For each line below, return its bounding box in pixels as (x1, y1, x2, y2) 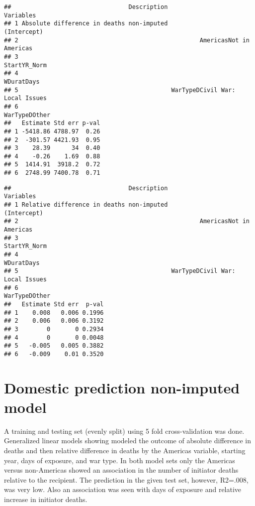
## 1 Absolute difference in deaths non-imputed (4, 20, 168, 27)
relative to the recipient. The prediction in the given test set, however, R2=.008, (4, 474, 249, 485)
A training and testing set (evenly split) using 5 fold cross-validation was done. (4, 425, 245, 436)
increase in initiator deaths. (4, 494, 87, 505)
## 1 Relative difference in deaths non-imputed (4, 201, 168, 209)
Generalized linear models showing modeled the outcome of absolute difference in (4, 435, 252, 446)
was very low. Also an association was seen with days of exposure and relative (4, 484, 242, 495)
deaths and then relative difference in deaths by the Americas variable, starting (4, 445, 246, 456)
